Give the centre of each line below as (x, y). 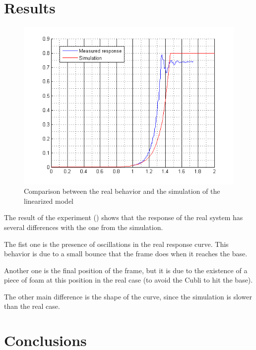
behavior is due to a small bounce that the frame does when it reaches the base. (126, 254)
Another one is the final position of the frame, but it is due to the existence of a (126, 270)
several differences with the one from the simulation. (84, 227)
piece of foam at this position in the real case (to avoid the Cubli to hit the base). (128, 280)
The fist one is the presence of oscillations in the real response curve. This (116, 244)
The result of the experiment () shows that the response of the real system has (124, 217)
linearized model (49, 201)
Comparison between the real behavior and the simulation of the (122, 191)
